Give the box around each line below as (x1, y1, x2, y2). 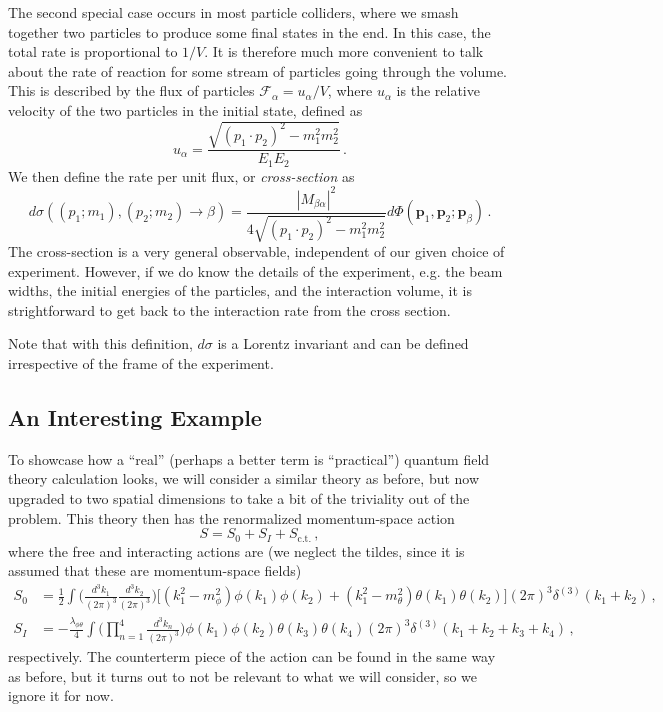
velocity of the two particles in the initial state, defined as (8, 99, 363, 120)
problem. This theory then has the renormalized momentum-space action (8, 507, 455, 528)
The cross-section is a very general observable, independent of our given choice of (8, 241, 505, 262)
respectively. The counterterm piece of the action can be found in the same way (8, 646, 496, 667)
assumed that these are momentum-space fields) (8, 560, 302, 581)
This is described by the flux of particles (8, 80, 255, 101)
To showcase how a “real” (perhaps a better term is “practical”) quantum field (8, 448, 490, 469)
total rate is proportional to (8, 41, 178, 62)
